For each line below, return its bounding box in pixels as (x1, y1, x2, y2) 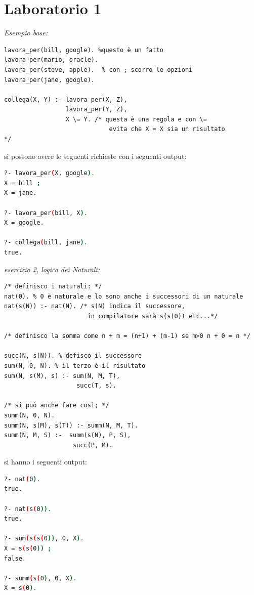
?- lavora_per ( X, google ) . (4, 169, 95, 177)
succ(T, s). (76, 382, 116, 390)
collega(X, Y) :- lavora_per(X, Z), (4, 96, 128, 103)
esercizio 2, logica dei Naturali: (4, 264, 100, 274)
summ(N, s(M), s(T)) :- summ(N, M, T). (4, 421, 138, 429)
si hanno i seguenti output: (4, 456, 87, 467)
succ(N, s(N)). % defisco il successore (4, 352, 142, 360)
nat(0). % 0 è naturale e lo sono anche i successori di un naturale (4, 292, 243, 300)
